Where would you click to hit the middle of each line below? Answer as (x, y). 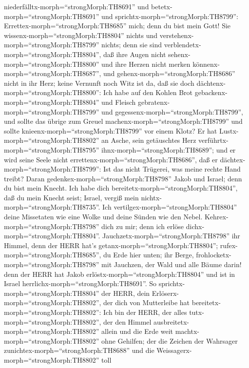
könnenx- (206, 64)
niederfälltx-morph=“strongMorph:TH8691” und (77, 6)
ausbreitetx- (171, 321)
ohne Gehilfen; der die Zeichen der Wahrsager (170, 340)
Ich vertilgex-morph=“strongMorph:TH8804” (170, 207)
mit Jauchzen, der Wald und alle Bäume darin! (172, 264)
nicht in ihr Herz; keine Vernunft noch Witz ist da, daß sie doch (99, 83)
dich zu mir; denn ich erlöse (143, 226)
